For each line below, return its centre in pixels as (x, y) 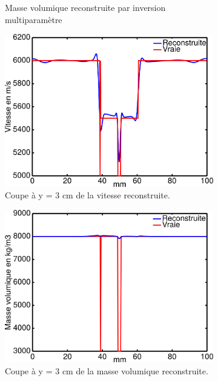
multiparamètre (34, 19)
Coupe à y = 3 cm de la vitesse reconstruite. (88, 195)
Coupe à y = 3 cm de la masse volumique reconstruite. (107, 370)
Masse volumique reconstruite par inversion (85, 7)
